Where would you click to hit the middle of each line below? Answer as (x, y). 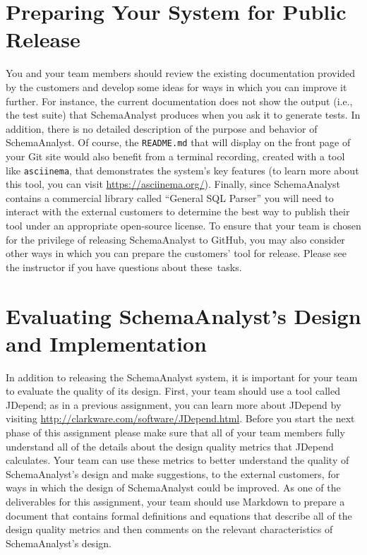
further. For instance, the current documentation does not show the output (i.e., (179, 101)
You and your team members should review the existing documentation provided (181, 73)
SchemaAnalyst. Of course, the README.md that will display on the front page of (178, 142)
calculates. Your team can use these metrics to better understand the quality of (178, 460)
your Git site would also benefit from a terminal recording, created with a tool (175, 156)
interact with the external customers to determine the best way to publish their (178, 211)
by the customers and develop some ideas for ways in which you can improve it (176, 86)
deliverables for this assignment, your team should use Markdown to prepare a (175, 501)
